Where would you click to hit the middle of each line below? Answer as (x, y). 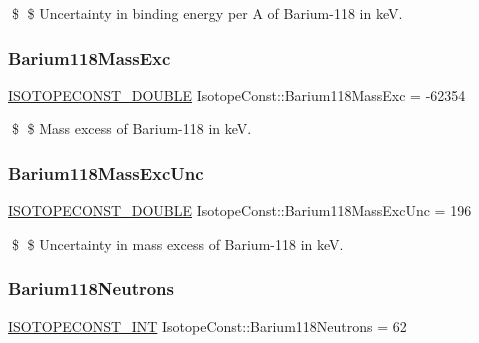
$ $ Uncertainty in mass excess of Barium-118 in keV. (177, 243)
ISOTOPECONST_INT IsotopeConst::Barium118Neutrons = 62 (207, 325)
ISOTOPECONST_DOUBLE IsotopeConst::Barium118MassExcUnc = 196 (240, 210)
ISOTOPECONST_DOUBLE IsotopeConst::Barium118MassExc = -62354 (237, 94)
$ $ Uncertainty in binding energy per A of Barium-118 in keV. (207, 13)
